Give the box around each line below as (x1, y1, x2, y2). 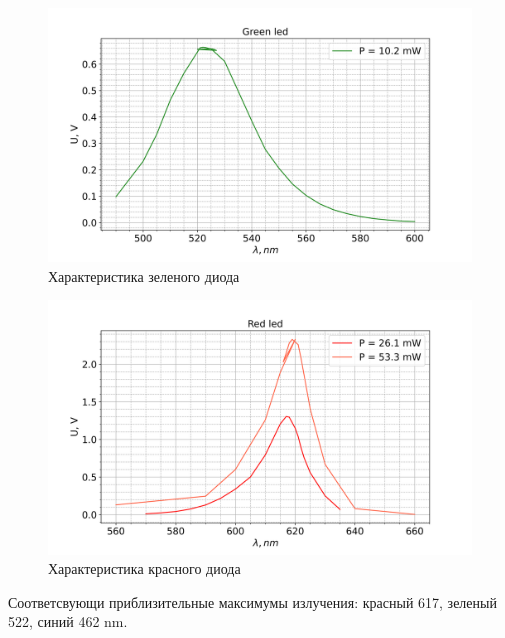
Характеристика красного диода (48, 558, 241, 579)
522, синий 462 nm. (8, 611, 128, 632)
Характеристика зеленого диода (48, 265, 240, 286)
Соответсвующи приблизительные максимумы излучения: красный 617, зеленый (8, 591, 497, 612)
